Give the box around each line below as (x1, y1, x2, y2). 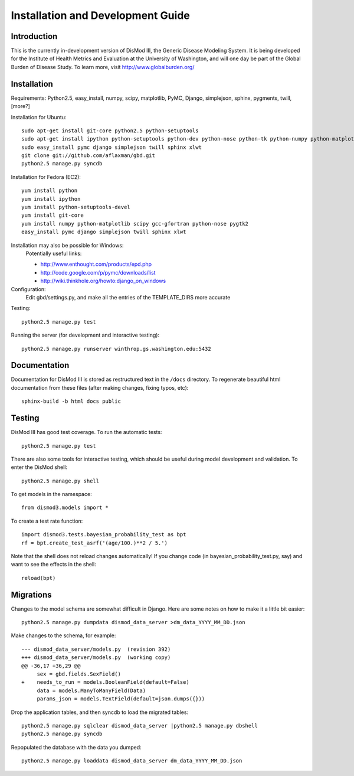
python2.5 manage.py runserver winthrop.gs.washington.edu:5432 (21, 345, 212, 352)
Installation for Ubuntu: (11, 113, 67, 120)
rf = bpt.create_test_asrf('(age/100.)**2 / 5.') (21, 539, 168, 546)
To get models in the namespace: (11, 491, 92, 498)
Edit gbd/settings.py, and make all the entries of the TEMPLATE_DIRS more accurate (25, 294, 231, 301)
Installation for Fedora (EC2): (11, 173, 81, 180)
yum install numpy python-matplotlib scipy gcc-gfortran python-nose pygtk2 (21, 220, 249, 227)
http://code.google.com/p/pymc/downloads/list (40, 269, 156, 276)
